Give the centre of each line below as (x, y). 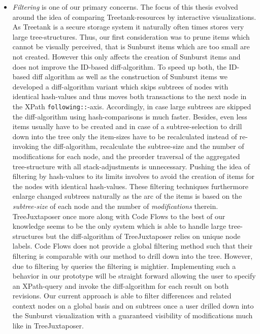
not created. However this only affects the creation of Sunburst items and (126, 56)
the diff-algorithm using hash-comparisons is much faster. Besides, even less (130, 116)
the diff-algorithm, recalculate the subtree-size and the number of (142, 146)
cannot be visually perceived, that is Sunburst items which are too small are (131, 47)
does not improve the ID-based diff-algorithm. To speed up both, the (120, 66)
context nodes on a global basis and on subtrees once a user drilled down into (133, 305)
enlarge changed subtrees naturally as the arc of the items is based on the (127, 196)
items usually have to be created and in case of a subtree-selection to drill (127, 126)
